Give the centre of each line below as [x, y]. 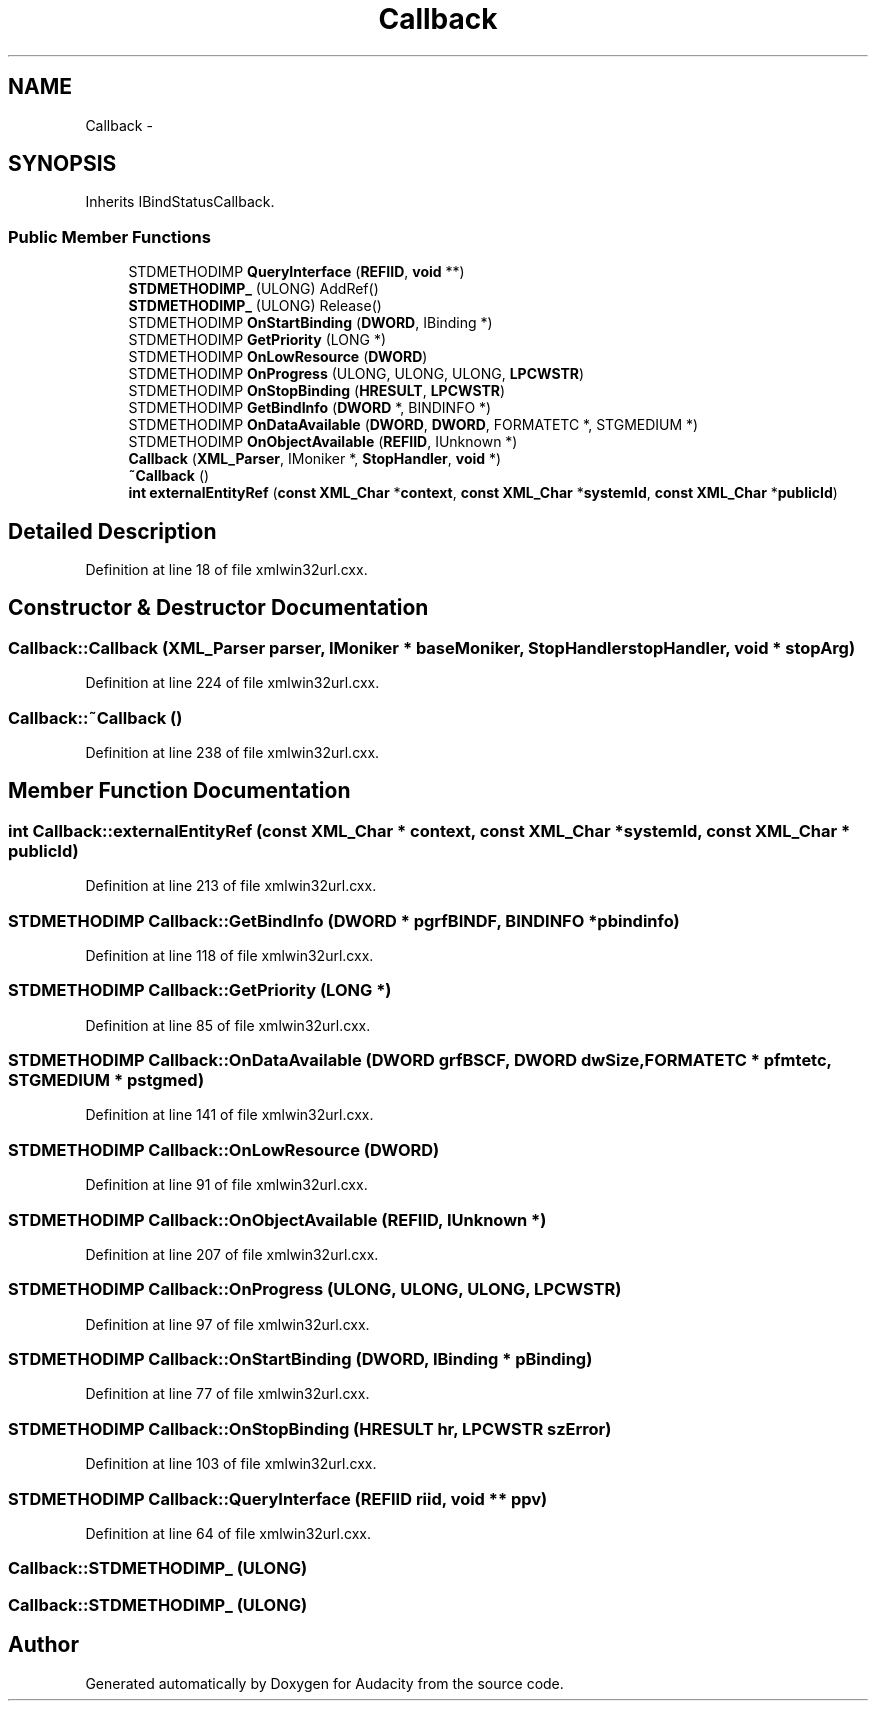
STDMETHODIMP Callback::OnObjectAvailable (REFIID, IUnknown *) [277, 1219]
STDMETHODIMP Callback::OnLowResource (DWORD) [224, 1149]
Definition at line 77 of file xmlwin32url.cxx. [227, 1394]
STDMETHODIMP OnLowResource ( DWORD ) [278, 357]
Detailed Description [112, 531]
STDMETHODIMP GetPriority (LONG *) [257, 340]
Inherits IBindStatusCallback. [180, 202]
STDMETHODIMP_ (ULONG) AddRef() [253, 289]
